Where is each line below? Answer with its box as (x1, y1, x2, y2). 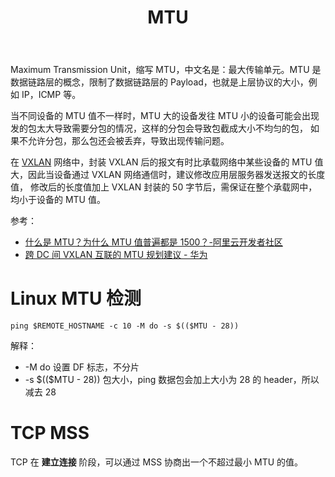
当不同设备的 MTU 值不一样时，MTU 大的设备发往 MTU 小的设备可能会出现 (10, 110, 320, 122)
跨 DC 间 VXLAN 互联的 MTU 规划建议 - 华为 (24, 249, 208, 261)
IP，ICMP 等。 (21, 89, 82, 101)
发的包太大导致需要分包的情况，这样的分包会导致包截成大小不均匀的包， (10, 122, 308, 135)
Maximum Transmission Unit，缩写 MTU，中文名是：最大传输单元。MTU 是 (10, 64, 322, 76)
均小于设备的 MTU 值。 (10, 194, 106, 206)
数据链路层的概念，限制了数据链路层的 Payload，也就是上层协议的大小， (10, 76, 309, 88)
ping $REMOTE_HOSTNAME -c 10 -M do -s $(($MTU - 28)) (10, 321, 240, 331)
